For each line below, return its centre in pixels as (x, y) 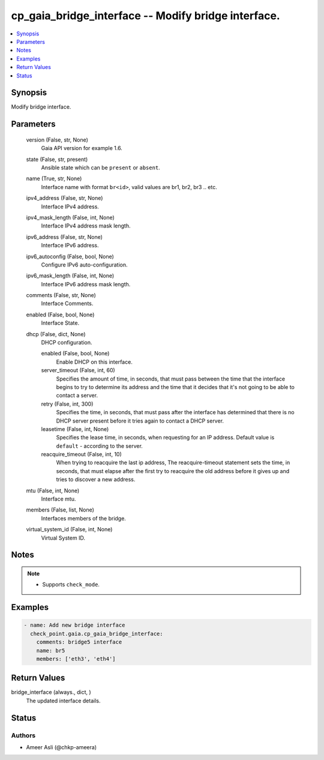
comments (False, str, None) (61, 295)
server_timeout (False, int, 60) (78, 370)
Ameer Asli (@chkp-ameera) (61, 747)
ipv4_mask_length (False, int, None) (70, 217)
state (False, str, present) (57, 159)
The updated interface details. (63, 701)
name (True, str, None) (54, 179)
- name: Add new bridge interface (74, 625)
